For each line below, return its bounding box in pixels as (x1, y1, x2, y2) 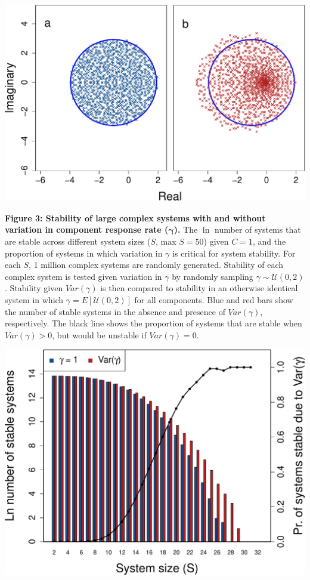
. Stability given (5, 282, 63, 294)
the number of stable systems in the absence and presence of (5, 305, 225, 317)
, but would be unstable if (52, 328, 147, 341)
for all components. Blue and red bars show (134, 294, 293, 306)
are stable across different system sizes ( (5, 235, 151, 248)
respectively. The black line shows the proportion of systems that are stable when (5, 317, 302, 329)
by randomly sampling (172, 270, 253, 282)
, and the (252, 235, 286, 248)
